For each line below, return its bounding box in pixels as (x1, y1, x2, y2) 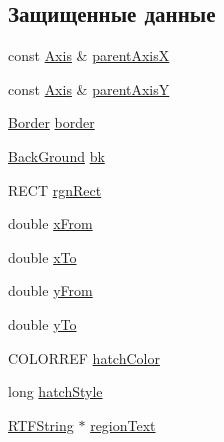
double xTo (8, 246, 77, 267)
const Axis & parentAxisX (8, 45, 170, 66)
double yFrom (8, 280, 93, 301)
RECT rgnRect (8, 179, 102, 200)
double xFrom (8, 213, 93, 234)
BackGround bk (8, 145, 105, 166)
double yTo (8, 313, 77, 334)
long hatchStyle (8, 381, 103, 402)
